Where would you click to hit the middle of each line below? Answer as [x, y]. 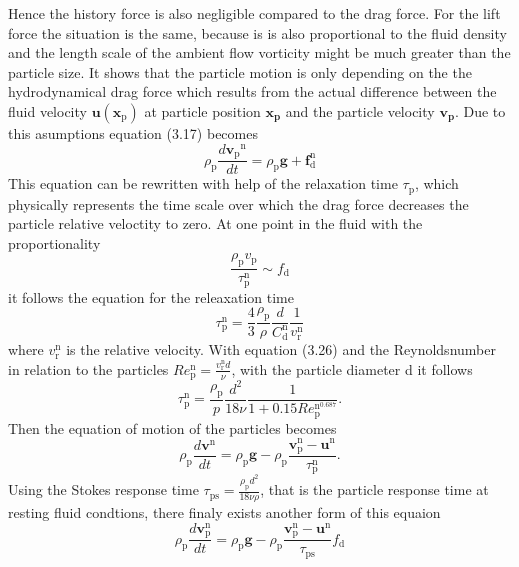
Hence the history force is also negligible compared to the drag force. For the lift [254, 13]
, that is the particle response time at [374, 489]
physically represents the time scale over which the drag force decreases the [238, 203]
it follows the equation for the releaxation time [151, 296]
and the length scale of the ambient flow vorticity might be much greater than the [259, 52]
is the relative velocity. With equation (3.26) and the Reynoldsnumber [281, 349]
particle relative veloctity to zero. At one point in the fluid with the [215, 223]
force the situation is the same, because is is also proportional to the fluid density [257, 32]
